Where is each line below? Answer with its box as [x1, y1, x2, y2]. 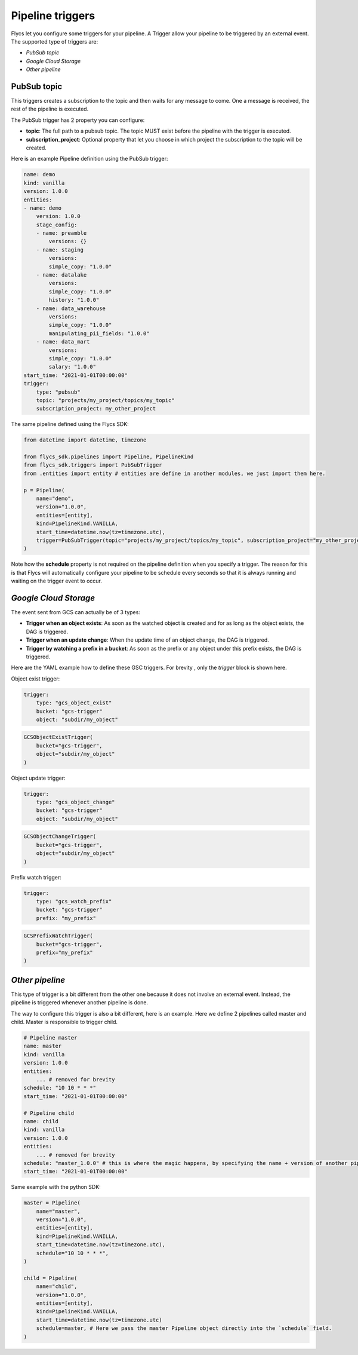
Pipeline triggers [11, 9, 95, 22]
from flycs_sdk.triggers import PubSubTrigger [23, 462, 162, 468]
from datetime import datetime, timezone [23, 437, 147, 443]
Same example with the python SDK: [11, 1184, 101, 1191]
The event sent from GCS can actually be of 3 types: [11, 609, 140, 615]
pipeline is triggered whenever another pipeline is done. [11, 999, 149, 1006]
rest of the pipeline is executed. [11, 105, 89, 113]
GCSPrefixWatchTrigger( [23, 933, 94, 939]
